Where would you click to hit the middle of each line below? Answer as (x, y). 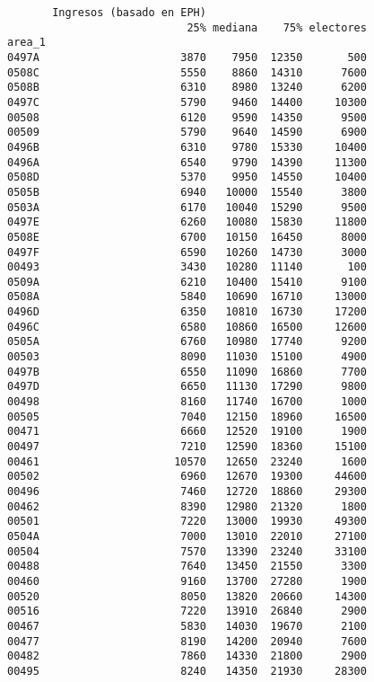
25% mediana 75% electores (277, 27)
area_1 (26, 43)
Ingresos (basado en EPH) (129, 13)
